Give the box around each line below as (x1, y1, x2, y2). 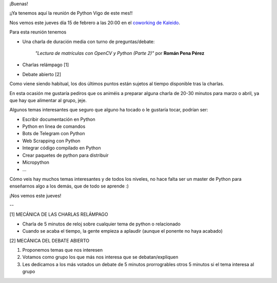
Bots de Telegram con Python (22, 130, 85, 137)
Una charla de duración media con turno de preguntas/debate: (22, 39, 155, 45)
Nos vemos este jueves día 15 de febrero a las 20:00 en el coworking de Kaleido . (9, 20, 181, 26)
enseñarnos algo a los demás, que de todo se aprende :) (9, 183, 129, 190)
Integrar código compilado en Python (22, 145, 101, 151)
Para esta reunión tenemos (9, 29, 67, 35)
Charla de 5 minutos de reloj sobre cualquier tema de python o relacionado (22, 221, 181, 227)
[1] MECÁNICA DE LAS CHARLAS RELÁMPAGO (9, 211, 109, 218)
